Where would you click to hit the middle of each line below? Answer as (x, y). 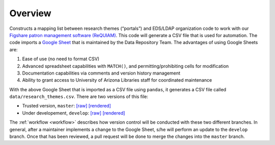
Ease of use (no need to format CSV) (61, 59)
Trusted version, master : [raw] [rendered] (67, 106)
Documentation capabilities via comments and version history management (101, 73)
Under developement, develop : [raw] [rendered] (74, 113)
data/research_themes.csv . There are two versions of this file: (79, 97)
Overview (30, 13)
